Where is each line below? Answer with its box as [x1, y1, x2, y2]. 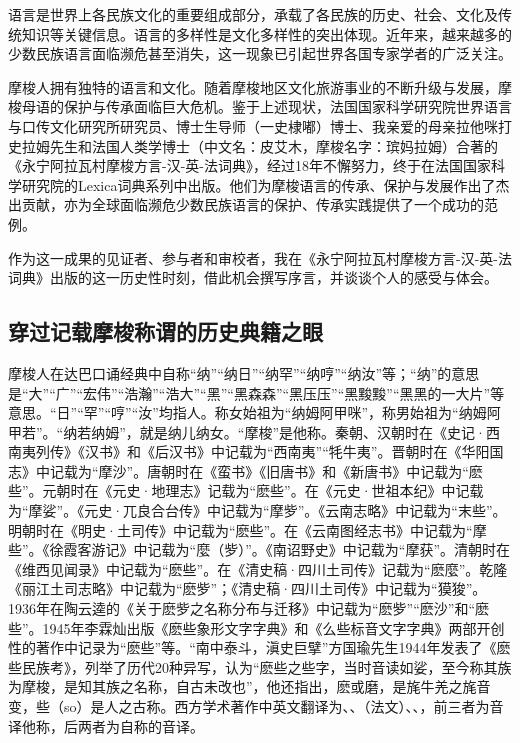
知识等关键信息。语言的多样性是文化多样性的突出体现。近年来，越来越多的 [21, 23, 512, 44]
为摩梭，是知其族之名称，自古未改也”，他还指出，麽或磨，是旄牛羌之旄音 [8, 676, 491, 697]
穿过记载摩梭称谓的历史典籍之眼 [8, 316, 323, 347]
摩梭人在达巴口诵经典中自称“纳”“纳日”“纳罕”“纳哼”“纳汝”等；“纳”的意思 [8, 362, 480, 383]
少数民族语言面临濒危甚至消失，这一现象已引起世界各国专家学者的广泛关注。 [8, 43, 512, 64]
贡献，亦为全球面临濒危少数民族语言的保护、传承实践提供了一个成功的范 [21, 194, 498, 215]
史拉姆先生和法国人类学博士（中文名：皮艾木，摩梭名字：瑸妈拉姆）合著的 [8, 135, 498, 156]
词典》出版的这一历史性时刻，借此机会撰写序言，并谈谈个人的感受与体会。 [8, 267, 498, 288]
